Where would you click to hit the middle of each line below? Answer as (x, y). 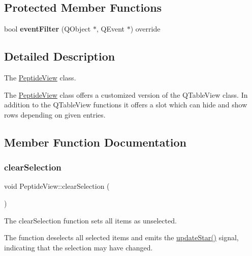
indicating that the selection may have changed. (78, 247)
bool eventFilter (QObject (48, 29)
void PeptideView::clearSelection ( (57, 186)
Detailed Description (60, 56)
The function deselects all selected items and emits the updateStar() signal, (121, 237)
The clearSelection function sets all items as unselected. (90, 220)
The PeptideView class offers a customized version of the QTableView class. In (126, 94)
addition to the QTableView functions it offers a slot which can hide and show (126, 105)
